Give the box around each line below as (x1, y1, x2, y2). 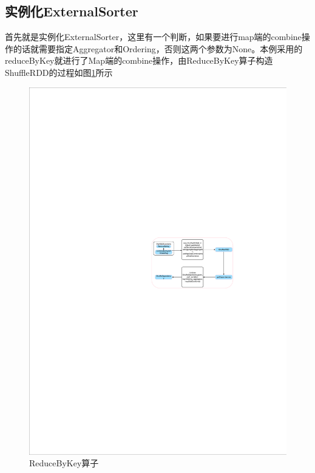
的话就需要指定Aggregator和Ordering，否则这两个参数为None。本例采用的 (13, 42, 303, 55)
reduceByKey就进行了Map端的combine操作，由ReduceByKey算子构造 (5, 54, 273, 67)
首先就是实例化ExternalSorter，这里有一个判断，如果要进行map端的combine (5, 30, 302, 43)
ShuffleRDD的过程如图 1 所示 (5, 66, 113, 78)
